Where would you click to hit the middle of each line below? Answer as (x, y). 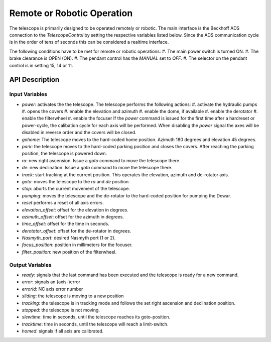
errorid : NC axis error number (52, 289)
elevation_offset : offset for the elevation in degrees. (75, 210)
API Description (34, 80)
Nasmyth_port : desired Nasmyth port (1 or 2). (69, 238)
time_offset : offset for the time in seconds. (66, 224)
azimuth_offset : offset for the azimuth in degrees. (73, 216)
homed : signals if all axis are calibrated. (63, 331)
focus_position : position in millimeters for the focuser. (77, 245)
